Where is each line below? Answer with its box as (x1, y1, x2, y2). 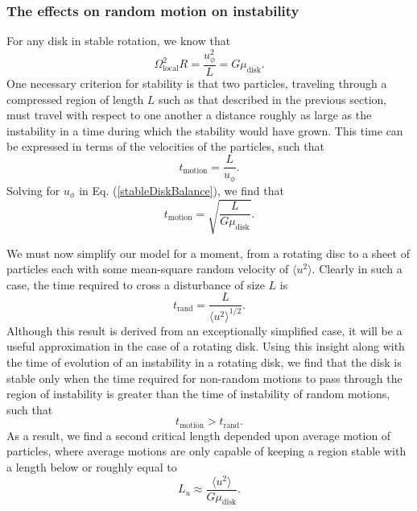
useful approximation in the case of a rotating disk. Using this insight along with (6, 338, 405, 355)
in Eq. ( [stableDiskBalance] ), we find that (79, 181, 284, 198)
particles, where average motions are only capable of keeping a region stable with (6, 442, 407, 459)
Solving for (6, 181, 60, 198)
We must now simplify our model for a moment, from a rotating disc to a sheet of (6, 244, 410, 261)
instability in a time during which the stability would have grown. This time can (6, 122, 403, 139)
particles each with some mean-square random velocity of (6, 260, 289, 277)
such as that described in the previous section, (159, 90, 387, 107)
